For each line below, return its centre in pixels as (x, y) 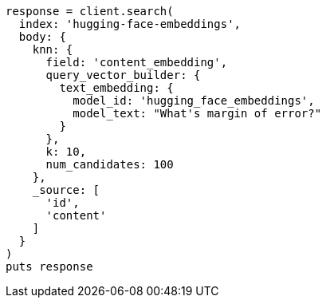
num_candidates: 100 (110, 164)
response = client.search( (90, 11)
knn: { (53, 49)
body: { (42, 37)
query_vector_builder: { (123, 75)
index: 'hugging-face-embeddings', (130, 24)
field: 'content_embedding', (137, 62)
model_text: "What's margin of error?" (197, 113)
